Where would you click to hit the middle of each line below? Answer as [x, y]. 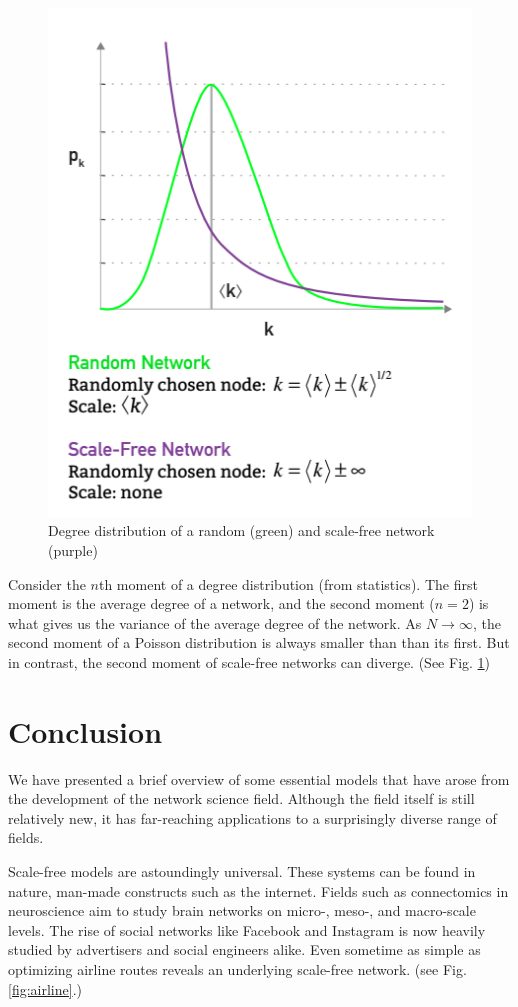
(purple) [73, 549]
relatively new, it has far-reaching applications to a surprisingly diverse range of [252, 817]
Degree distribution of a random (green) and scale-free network [241, 530]
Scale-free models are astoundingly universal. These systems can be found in [242, 871]
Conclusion [85, 730]
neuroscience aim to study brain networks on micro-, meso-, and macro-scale [242, 910]
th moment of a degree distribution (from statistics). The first [288, 583]
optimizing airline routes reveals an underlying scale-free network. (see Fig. [237, 969]
